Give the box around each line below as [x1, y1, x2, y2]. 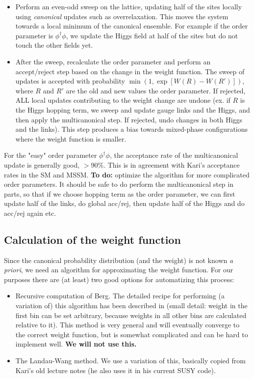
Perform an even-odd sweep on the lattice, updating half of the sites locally [15, 1, 242, 11]
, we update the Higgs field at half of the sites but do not [66, 30, 238, 40]
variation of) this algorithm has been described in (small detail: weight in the [15, 300, 248, 311]
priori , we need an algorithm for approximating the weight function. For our [4, 264, 233, 275]
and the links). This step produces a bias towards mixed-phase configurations [15, 124, 248, 134]
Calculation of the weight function [4, 232, 181, 247]
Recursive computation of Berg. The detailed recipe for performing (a [15, 291, 225, 301]
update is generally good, [4, 159, 80, 170]
